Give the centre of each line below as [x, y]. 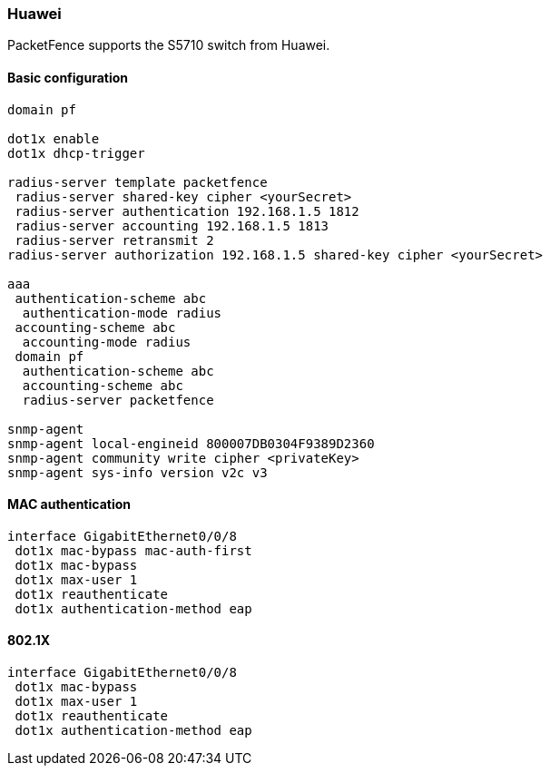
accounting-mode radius [107, 342]
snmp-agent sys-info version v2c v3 [137, 472]
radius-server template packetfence [137, 182]
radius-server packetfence [118, 400]
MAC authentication [69, 504]
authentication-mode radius [122, 313]
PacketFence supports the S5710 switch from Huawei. [169, 45]
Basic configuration [68, 77]
